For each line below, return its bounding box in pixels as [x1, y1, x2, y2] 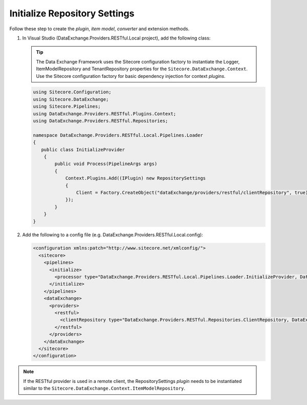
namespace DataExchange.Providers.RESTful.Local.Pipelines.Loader [33, 132, 203, 138]
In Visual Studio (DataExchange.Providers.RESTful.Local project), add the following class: [22, 35, 211, 41]
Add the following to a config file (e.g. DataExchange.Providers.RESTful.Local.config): [22, 231, 203, 238]
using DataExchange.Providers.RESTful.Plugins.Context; [33, 111, 177, 116]
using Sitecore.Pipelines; [33, 104, 101, 110]
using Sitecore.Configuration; [33, 89, 112, 95]
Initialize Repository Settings [9, 8, 135, 19]
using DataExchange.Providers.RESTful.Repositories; [33, 118, 168, 124]
